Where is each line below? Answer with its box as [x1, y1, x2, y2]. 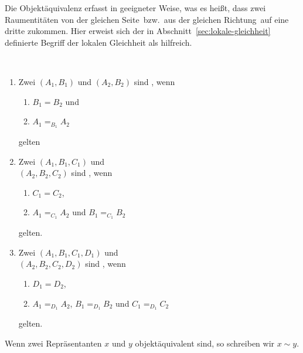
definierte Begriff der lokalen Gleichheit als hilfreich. [5, 36, 192, 48]
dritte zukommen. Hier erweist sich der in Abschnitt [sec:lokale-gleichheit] [5, 25, 271, 37]
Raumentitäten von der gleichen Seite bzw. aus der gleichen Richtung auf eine [5, 13, 289, 25]
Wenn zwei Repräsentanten [5, 337, 102, 349]
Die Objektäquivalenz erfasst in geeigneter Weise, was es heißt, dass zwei [5, 2, 266, 13]
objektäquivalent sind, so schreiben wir [135, 337, 275, 349]
